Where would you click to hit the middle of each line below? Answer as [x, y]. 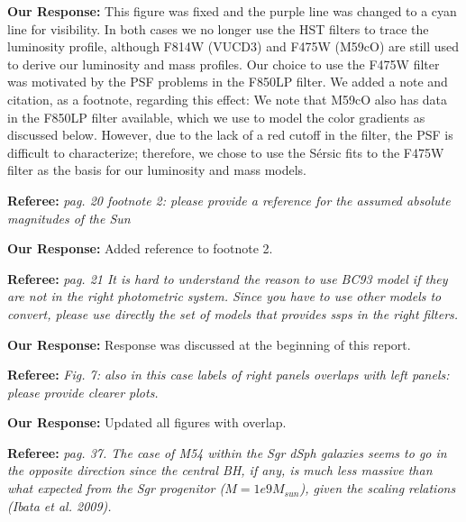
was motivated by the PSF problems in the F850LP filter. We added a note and [228, 82]
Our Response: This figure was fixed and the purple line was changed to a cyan [232, 11]
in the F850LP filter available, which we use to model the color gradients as [216, 117]
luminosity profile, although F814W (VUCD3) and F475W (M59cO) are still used [233, 46]
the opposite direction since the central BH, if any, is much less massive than [220, 470]
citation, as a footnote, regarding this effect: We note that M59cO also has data [228, 99]
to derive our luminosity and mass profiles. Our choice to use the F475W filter [224, 64]
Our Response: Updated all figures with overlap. [147, 422]
